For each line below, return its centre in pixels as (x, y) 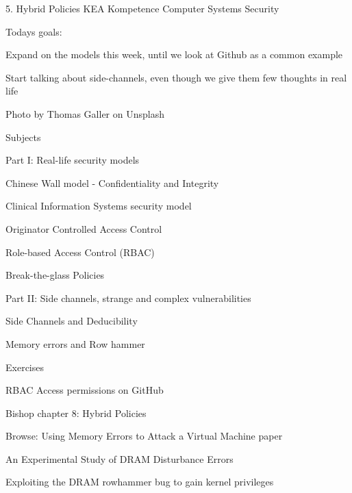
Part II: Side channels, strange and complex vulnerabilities (128, 298)
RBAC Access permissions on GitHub (85, 390)
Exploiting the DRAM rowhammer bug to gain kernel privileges (140, 482)
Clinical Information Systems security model (99, 206)
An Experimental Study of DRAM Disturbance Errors (120, 458)
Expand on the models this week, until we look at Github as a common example (174, 54)
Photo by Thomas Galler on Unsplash (85, 113)
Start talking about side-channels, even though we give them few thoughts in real (176, 77)
